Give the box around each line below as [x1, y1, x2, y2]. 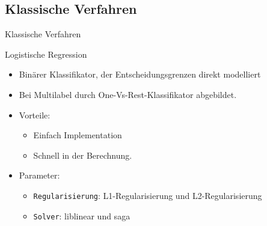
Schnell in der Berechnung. [33, 148, 132, 161]
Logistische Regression [5, 47, 87, 60]
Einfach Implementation [33, 129, 122, 141]
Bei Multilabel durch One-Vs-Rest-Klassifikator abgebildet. [19, 88, 237, 100]
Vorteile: [19, 108, 51, 121]
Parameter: [19, 169, 60, 182]
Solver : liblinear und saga [33, 209, 130, 222]
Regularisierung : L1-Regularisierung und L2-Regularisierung [33, 189, 262, 201]
